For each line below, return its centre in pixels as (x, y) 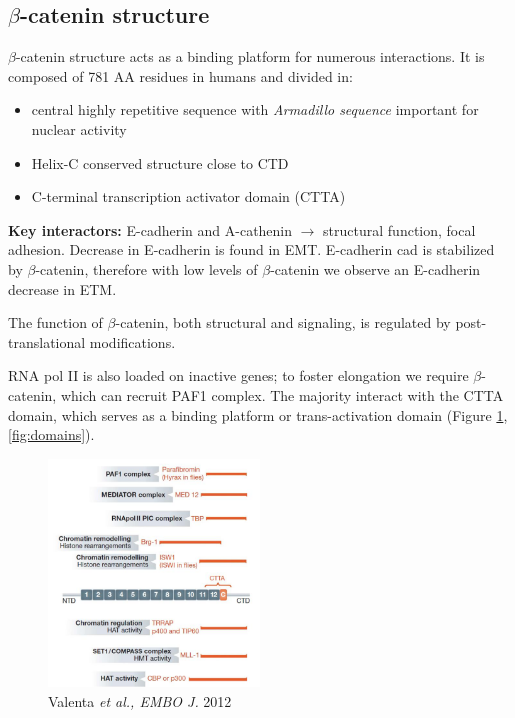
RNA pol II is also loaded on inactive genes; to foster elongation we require (238, 375)
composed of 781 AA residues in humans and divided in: (180, 75)
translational (47, 341)
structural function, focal (399, 229)
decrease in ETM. (62, 288)
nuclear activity (79, 128)
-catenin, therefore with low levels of (146, 268)
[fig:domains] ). (51, 434)
